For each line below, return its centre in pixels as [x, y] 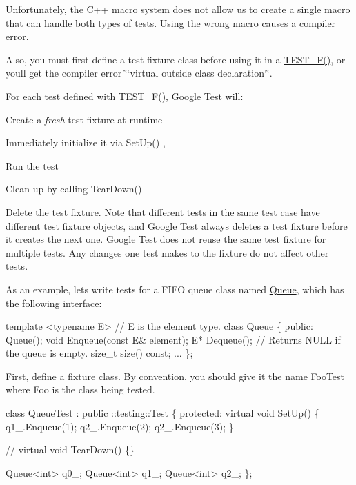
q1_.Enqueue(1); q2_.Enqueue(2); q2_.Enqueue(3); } [120, 426]
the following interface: [54, 303]
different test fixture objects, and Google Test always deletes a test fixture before [177, 225]
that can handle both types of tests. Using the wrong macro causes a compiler [171, 22]
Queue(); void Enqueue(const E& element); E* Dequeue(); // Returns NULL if [173, 339]
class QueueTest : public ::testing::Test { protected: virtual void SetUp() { [162, 413]
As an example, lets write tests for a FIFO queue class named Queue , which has [175, 289]
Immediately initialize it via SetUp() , [86, 142]
